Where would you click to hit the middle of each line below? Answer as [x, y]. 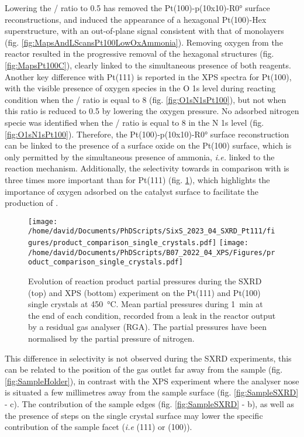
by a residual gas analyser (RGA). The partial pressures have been [148, 327]
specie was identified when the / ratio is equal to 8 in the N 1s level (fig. [134, 122]
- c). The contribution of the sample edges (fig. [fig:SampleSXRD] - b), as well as [149, 403]
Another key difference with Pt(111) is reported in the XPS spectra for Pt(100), [148, 76]
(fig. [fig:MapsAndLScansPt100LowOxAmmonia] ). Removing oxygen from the [144, 42]
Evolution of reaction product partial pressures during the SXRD [145, 281]
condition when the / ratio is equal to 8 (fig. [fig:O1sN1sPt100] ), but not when [146, 99]
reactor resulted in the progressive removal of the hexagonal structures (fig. [139, 54]
